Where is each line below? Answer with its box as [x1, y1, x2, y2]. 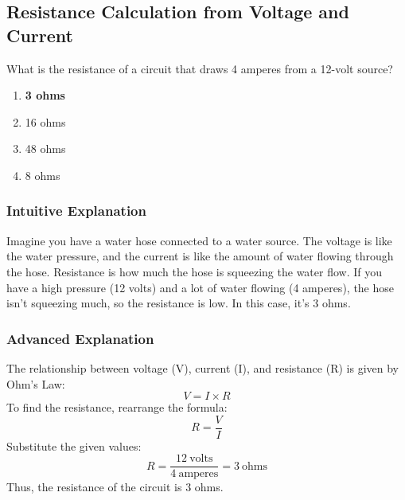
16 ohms [25, 113, 66, 130]
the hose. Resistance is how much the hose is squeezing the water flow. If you [6, 263, 383, 279]
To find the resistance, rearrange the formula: [6, 399, 228, 416]
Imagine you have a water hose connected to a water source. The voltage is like [6, 232, 392, 248]
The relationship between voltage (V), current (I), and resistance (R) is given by [6, 359, 399, 376]
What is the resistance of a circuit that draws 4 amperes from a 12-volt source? [6, 60, 393, 76]
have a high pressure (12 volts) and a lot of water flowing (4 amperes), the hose [6, 279, 395, 295]
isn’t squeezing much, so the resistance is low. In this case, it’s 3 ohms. [6, 295, 351, 311]
